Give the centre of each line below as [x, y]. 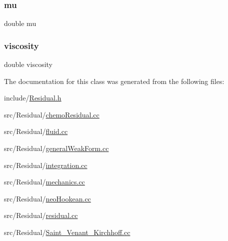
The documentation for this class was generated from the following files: [114, 81]
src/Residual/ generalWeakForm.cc [56, 148]
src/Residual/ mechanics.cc [44, 182]
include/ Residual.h [33, 98]
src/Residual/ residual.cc [41, 215]
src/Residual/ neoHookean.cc [47, 198]
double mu [20, 23]
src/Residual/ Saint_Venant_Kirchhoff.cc [67, 232]
